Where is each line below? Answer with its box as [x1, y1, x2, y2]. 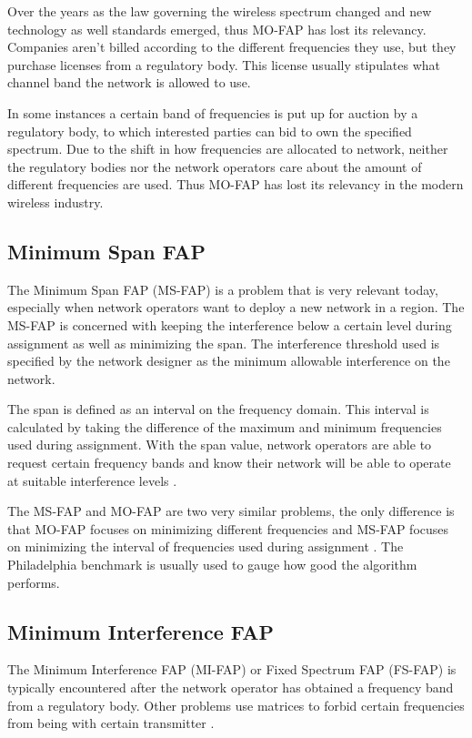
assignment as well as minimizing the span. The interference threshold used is [7, 333, 440, 352]
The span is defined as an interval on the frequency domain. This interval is [7, 399, 429, 419]
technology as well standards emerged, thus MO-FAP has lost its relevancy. [7, 19, 427, 38]
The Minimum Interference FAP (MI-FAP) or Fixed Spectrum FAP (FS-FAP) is [7, 660, 457, 679]
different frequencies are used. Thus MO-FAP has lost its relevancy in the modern [7, 175, 464, 194]
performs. [7, 572, 60, 591]
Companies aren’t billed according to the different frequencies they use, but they [7, 37, 457, 56]
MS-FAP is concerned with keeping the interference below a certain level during [7, 315, 452, 334]
